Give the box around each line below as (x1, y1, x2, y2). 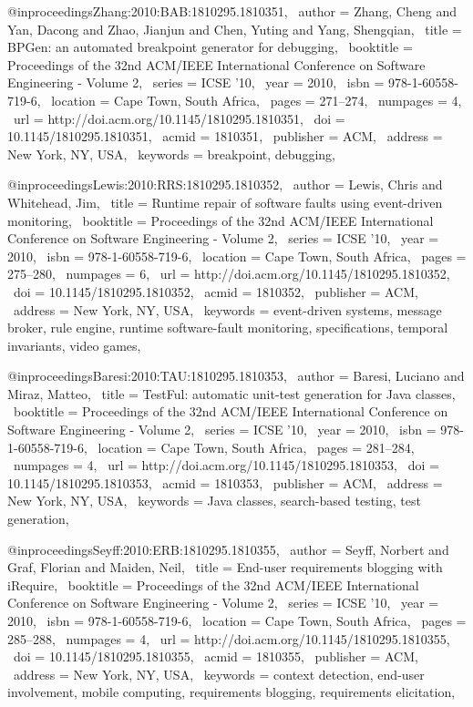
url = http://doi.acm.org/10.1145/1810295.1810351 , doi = (13, 108, 345, 128)
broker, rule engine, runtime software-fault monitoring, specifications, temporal (7, 318, 448, 337)
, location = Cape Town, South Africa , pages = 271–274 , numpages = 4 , (36, 90, 462, 109)
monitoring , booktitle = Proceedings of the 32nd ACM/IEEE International (7, 210, 434, 230)
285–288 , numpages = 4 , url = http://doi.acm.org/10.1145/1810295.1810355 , (7, 629, 450, 648)
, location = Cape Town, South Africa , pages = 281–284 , (84, 437, 415, 456)
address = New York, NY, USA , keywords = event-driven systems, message (13, 300, 442, 319)
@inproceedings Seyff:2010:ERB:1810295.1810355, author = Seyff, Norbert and (7, 539, 449, 558)
